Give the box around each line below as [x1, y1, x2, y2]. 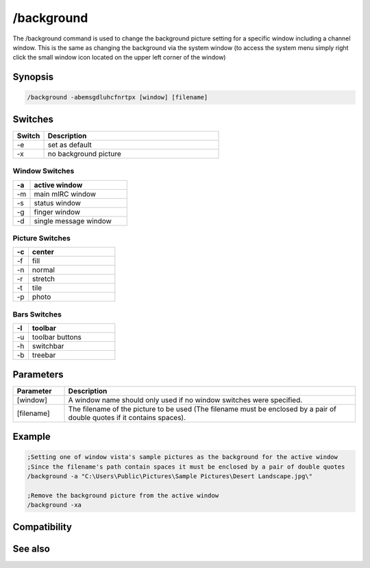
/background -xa [27, 501, 82, 509]
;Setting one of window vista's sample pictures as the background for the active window [27, 453, 338, 461]
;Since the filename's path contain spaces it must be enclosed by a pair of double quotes [27, 462, 345, 471]
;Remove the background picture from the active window [27, 491, 219, 499]
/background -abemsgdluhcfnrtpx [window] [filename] [27, 93, 208, 101]
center [32, 247, 55, 257]
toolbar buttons [32, 332, 82, 342]
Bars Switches [12, 309, 62, 319]
